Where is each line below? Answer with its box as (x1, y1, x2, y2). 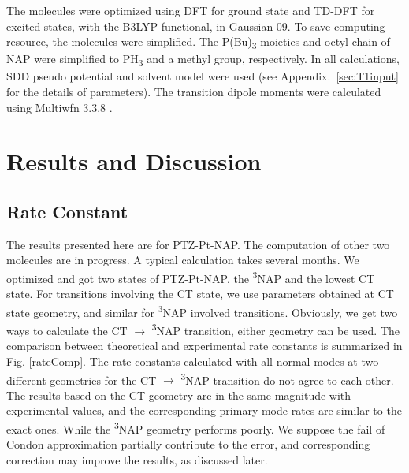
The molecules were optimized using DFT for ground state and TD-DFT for (6, 2, 375, 18)
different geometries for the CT (6, 371, 157, 388)
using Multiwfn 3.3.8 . (6, 99, 113, 115)
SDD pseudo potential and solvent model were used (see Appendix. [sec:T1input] (6, 68, 399, 84)
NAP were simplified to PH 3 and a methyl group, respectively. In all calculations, (6, 50, 400, 69)
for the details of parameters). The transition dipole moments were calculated (6, 84, 381, 100)
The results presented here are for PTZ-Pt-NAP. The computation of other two (6, 236, 390, 252)
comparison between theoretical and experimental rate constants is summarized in (6, 337, 403, 354)
